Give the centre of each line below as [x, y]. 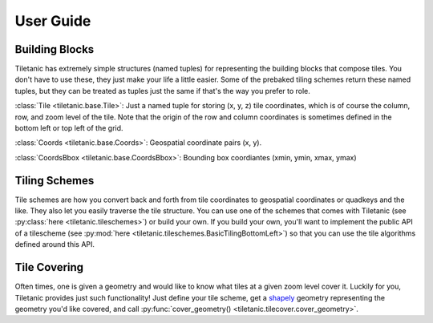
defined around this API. [55, 244]
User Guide [53, 21]
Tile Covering [49, 267]
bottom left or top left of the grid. [69, 128]
